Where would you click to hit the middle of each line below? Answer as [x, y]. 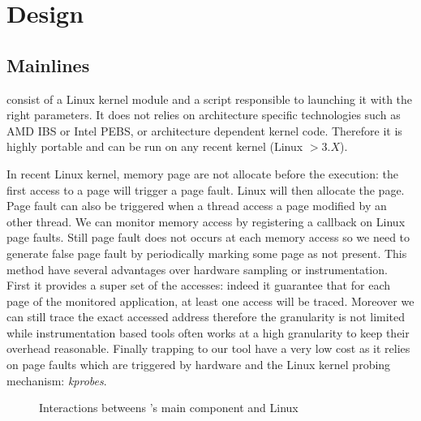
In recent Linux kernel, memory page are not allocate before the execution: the [202, 173]
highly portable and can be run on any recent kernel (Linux [155, 146]
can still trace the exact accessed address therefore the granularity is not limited [206, 317]
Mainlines [48, 64]
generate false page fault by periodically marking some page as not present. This [207, 253]
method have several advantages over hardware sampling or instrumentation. [197, 269]
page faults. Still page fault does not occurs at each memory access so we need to [208, 237]
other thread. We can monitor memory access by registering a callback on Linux [206, 221]
